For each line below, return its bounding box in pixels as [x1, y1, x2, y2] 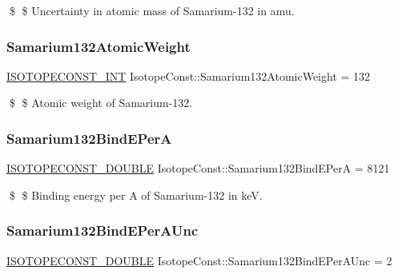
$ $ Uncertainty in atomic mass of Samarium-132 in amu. [9, 2, 295, 18]
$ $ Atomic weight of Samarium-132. [9, 94, 193, 111]
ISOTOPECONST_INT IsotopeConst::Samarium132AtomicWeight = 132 [6, 67, 371, 84]
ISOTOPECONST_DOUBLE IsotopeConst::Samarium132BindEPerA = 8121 [6, 160, 390, 177]
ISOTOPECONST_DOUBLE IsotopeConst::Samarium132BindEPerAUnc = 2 [6, 252, 392, 268]
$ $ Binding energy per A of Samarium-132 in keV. [9, 186, 263, 203]
